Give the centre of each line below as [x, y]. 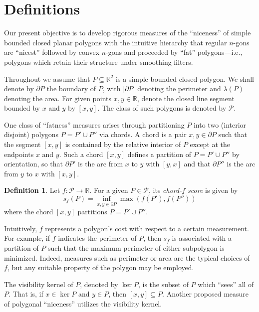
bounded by [22, 108]
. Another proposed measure [206, 294]
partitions [92, 212]
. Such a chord [81, 154]
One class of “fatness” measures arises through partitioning [94, 124]
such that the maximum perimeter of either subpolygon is [136, 248]
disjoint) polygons [31, 134]
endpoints [19, 154]
